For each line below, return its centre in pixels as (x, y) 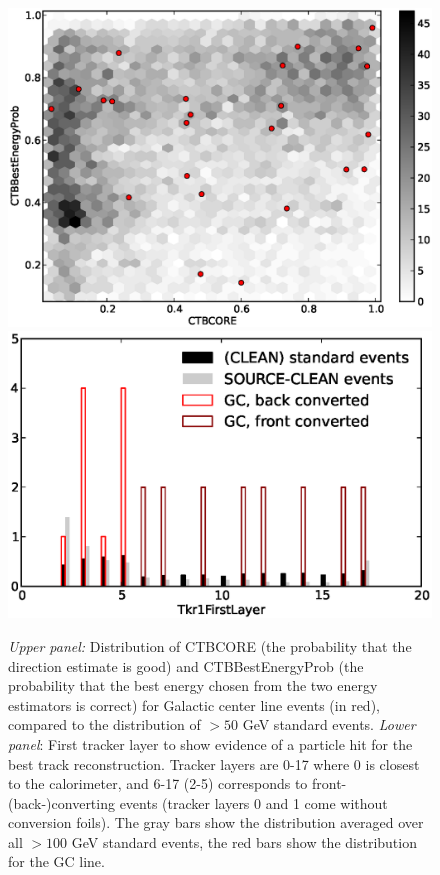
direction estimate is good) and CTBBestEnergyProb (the (186, 665)
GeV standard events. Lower (329, 724)
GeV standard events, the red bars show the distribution (244, 841)
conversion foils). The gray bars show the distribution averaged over (216, 822)
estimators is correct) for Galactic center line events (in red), (194, 704)
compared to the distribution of (104, 724)
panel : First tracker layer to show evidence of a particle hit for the (210, 743)
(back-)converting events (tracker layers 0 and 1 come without (198, 802)
